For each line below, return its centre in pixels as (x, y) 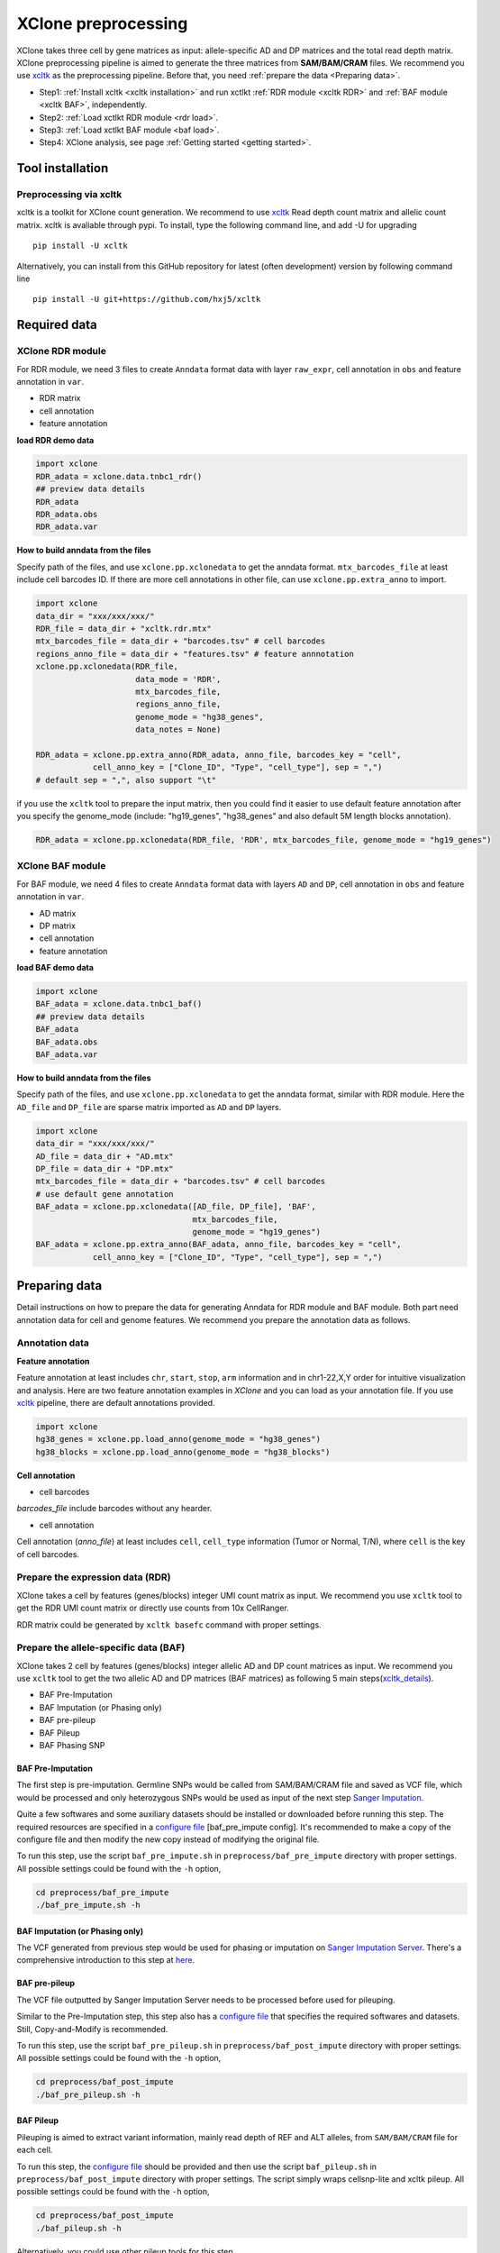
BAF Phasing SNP (72, 1745)
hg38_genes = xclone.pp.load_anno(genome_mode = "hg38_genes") (178, 1439)
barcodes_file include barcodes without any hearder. (114, 1509)
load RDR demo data (55, 440)
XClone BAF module (61, 866)
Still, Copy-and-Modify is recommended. (92, 2029)
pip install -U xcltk (80, 246)
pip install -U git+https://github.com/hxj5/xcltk (147, 299)
